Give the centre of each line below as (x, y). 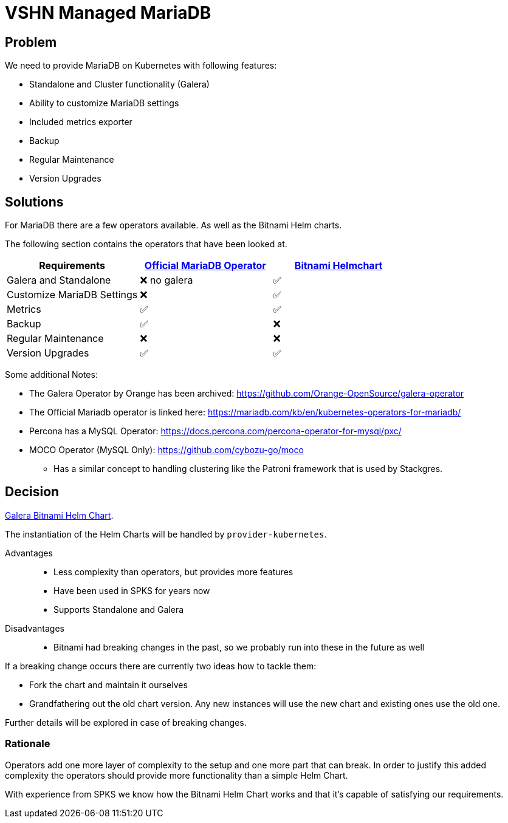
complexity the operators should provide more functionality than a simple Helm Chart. (177, 775)
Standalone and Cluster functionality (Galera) (119, 84)
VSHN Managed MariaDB (108, 13)
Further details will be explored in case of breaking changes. (126, 722)
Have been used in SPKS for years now (132, 590)
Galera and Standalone (59, 280)
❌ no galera (166, 280)
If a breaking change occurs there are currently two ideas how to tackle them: (161, 666)
